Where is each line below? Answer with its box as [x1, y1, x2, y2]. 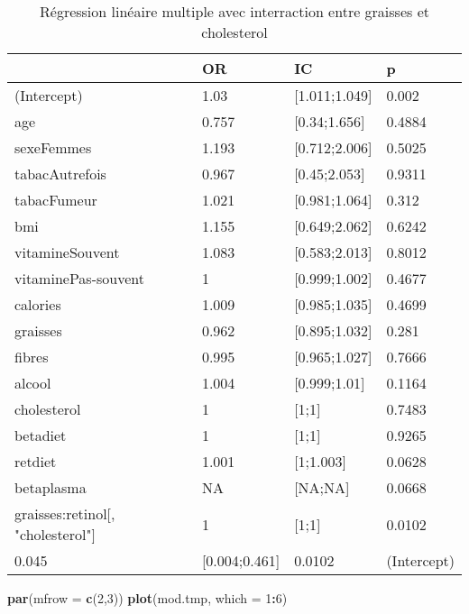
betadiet [14, 425, 67, 445]
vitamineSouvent [14, 242, 120, 262]
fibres [14, 346, 49, 367]
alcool [14, 372, 51, 393]
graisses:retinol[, [14, 503, 115, 524]
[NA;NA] [294, 477, 350, 498]
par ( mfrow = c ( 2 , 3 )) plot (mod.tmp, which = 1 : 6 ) [7, 589, 288, 607]
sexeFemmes [14, 137, 92, 158]
